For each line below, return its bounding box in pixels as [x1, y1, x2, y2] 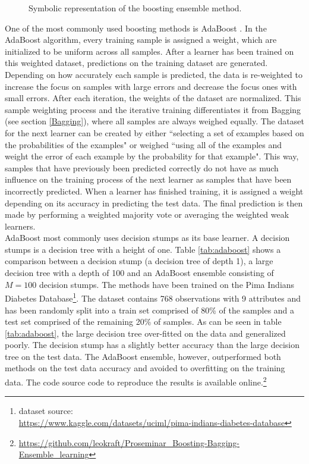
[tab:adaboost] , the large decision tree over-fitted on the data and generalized [5, 327, 286, 339]
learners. [5, 220, 36, 232]
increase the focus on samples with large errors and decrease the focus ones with [5, 80, 297, 92]
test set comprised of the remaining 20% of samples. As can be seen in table [5, 315, 282, 328]
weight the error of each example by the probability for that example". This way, [5, 150, 299, 162]
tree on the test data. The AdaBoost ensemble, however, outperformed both [5, 350, 281, 362]
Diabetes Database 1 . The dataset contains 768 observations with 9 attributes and [5, 290, 301, 304]
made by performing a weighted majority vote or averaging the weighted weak [5, 208, 289, 221]
